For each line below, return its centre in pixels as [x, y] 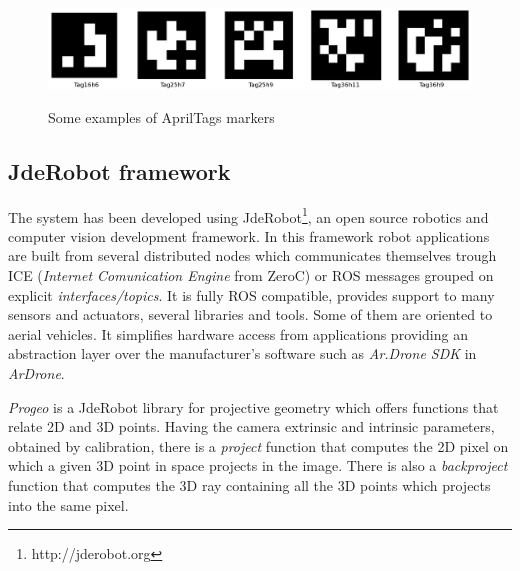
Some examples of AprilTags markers [161, 116]
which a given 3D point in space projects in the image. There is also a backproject [258, 465]
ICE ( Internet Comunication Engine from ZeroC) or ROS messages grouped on [251, 274]
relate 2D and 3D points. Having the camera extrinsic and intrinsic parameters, [251, 426]
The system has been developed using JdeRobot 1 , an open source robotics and [248, 215]
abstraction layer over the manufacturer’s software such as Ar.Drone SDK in [242, 353]
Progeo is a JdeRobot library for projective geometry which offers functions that [253, 406]
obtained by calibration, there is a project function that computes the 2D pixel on [258, 445]
